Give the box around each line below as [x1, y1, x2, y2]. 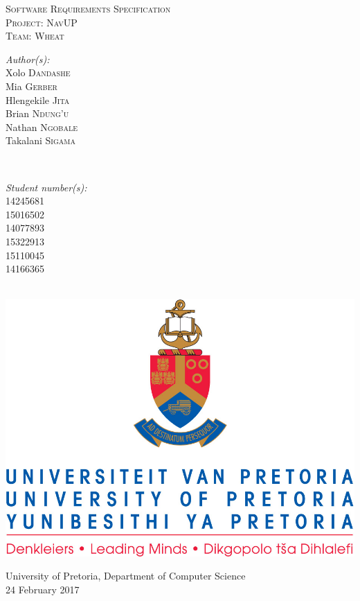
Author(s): [6, 51, 50, 66]
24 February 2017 [6, 582, 80, 597]
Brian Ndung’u [6, 106, 69, 121]
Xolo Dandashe [6, 65, 71, 80]
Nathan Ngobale [6, 119, 78, 134]
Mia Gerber [6, 78, 57, 93]
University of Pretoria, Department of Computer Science [6, 568, 246, 583]
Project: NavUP [6, 15, 78, 29]
